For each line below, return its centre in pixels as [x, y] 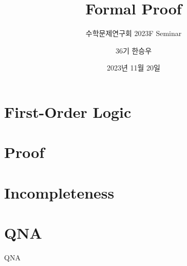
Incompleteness [59, 192]
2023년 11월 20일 [134, 68]
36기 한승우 [134, 50]
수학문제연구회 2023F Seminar [134, 33]
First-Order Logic [68, 111]
